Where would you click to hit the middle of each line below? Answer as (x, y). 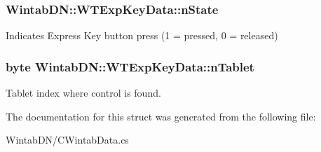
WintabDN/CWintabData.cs (67, 140)
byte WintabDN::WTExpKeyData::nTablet (130, 66)
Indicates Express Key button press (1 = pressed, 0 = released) (142, 35)
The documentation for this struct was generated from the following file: (161, 116)
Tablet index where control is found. (83, 93)
